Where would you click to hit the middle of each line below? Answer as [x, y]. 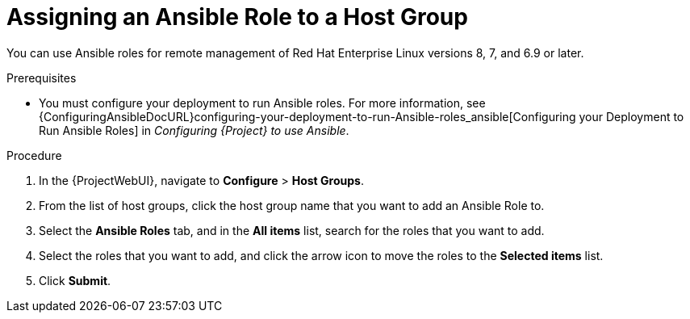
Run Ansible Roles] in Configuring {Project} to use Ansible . [194, 130]
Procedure [34, 155]
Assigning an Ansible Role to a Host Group [237, 17]
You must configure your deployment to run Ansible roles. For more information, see [262, 103]
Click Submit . [75, 280]
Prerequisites [42, 78]
